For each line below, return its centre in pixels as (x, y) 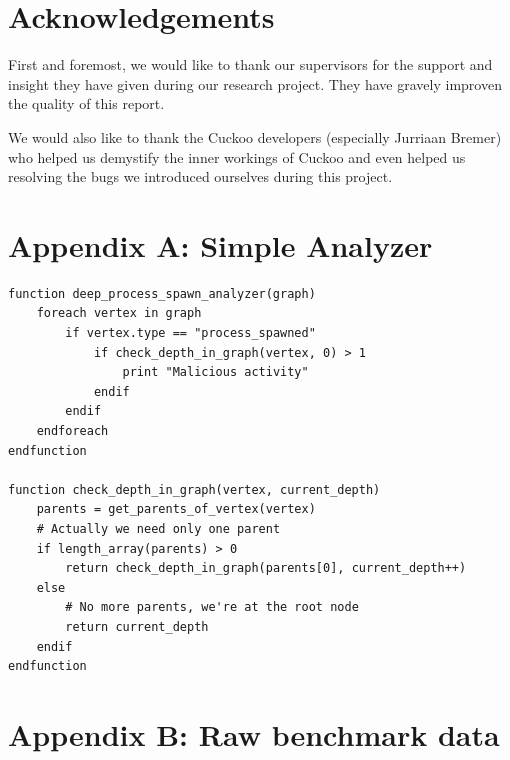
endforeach (72, 430)
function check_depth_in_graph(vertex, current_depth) (194, 489)
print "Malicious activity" (215, 372)
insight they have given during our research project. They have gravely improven (255, 83)
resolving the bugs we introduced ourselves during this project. (200, 176)
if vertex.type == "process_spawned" (190, 333)
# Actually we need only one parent (158, 528)
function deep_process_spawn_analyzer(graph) (162, 293)
